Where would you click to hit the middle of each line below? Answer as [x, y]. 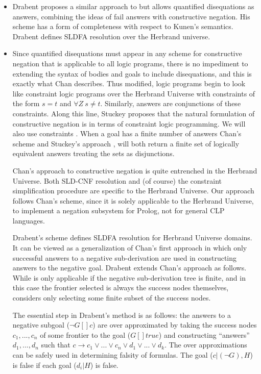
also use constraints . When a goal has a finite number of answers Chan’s [127, 133]
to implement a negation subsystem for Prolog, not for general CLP [118, 210]
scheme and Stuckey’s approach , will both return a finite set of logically [126, 143]
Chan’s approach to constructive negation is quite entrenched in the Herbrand [135, 170]
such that [56, 345]
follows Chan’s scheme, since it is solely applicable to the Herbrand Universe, [133, 200]
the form [26, 103]
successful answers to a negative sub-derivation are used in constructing [125, 257]
